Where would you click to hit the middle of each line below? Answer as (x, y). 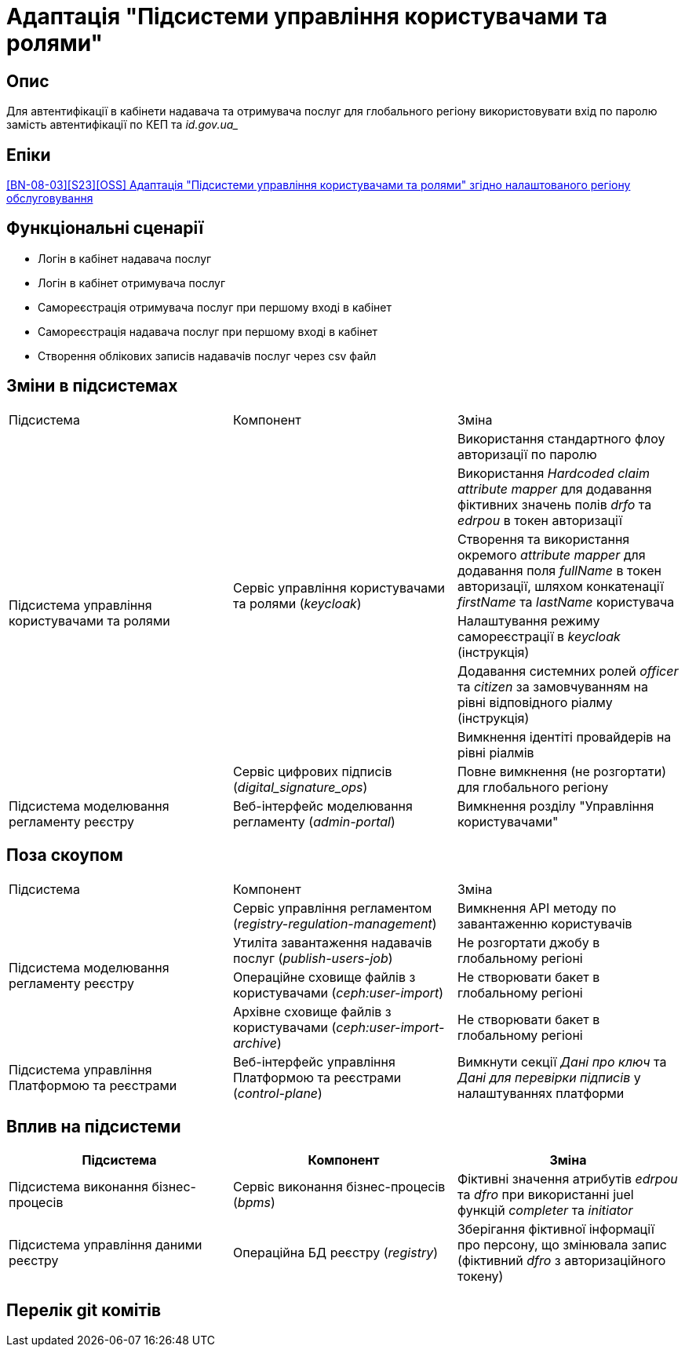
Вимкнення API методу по (537, 908)
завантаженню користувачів (545, 923)
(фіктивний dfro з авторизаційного (561, 1261)
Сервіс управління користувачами (339, 587)
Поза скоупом (65, 855)
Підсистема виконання (78, 1187)
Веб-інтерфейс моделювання (322, 806)
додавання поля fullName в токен (559, 570)
